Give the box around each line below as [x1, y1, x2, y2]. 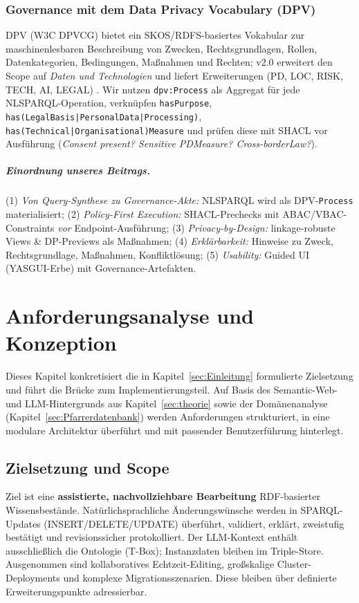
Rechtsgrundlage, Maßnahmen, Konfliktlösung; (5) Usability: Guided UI [6, 247, 309, 261]
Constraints [6, 220, 55, 234]
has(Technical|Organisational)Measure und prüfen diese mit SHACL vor [6, 122, 328, 137]
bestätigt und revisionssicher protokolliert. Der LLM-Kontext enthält [6, 530, 298, 544]
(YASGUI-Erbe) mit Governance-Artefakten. [6, 261, 196, 275]
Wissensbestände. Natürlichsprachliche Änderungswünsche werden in [6, 503, 297, 517]
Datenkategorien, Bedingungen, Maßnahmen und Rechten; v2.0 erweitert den [6, 55, 333, 69]
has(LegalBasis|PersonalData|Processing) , [6, 109, 202, 123]
